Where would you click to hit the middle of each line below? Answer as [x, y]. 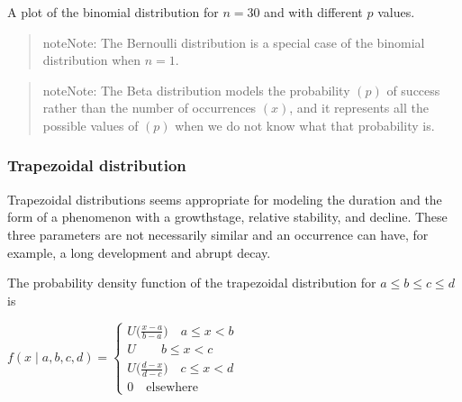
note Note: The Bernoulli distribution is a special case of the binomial [234, 42]
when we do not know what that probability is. [305, 125]
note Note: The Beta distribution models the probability [196, 90]
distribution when [92, 60]
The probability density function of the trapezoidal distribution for [192, 283]
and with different [313, 12]
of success [413, 90]
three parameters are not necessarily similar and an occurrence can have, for [218, 234]
